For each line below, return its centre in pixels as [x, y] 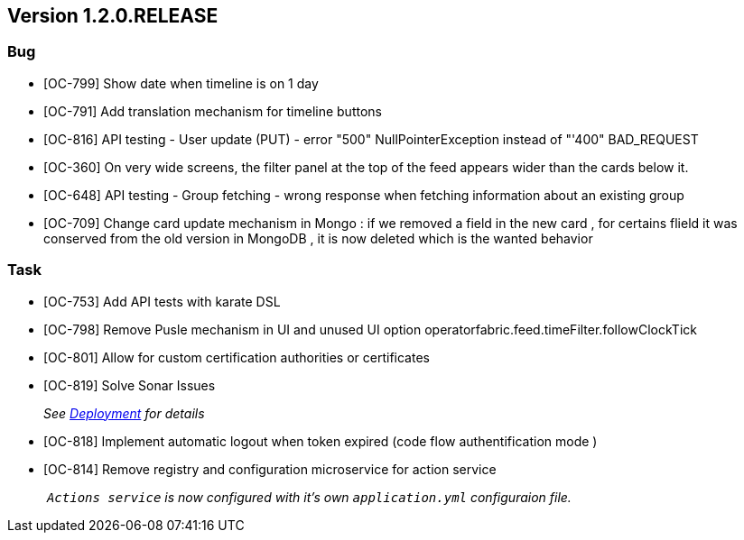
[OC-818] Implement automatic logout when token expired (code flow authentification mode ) [321, 441]
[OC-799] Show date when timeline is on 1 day [181, 83]
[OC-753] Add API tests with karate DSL [162, 301]
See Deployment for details [124, 413]
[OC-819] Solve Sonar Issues [130, 385]
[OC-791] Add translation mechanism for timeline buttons [213, 111]
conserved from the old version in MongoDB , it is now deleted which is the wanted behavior [318, 238]
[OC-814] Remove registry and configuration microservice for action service [270, 469]
